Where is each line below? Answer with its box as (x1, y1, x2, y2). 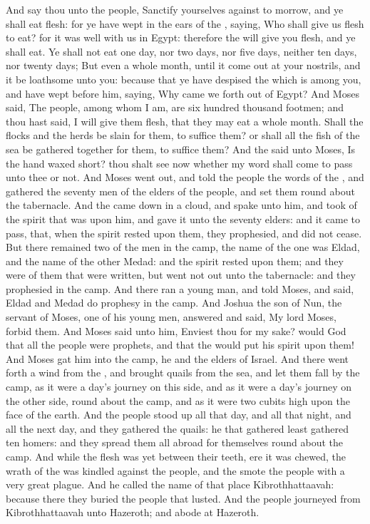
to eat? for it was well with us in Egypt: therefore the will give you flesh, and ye (6, 30, 356, 45)
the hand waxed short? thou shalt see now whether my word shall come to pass (6, 155, 353, 170)
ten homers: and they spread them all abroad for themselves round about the (6, 435, 344, 450)
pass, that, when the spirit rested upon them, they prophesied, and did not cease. (6, 225, 362, 240)
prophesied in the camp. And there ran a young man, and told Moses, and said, (6, 281, 354, 296)
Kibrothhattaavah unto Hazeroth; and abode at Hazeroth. (6, 505, 259, 520)
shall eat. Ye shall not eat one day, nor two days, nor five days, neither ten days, (6, 43, 357, 58)
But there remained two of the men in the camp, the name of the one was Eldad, (6, 240, 360, 255)
